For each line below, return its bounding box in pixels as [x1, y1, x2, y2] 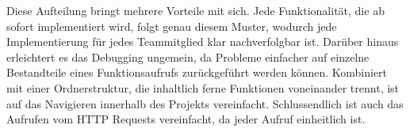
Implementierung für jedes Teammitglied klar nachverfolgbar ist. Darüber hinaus [6, 33, 399, 50]
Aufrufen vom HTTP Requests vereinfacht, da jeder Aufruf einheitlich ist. [6, 111, 366, 127]
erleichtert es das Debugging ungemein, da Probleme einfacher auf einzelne [6, 48, 370, 65]
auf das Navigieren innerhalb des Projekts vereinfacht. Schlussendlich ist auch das [6, 95, 404, 111]
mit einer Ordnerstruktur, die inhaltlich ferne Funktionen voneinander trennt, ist [6, 79, 400, 96]
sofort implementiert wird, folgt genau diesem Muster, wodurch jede [6, 17, 337, 34]
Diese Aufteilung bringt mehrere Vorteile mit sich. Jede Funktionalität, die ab [6, 2, 385, 18]
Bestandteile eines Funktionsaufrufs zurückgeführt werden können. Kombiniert [6, 64, 388, 81]
